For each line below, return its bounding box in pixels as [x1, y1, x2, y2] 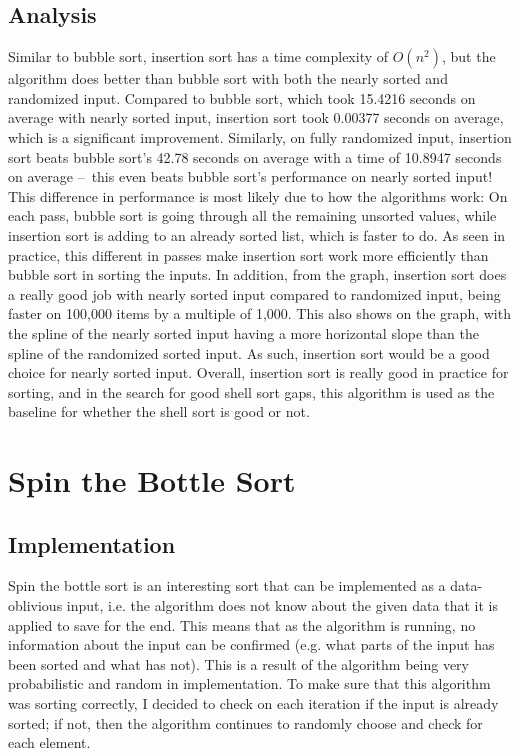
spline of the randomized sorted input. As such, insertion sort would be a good [8, 342, 490, 363]
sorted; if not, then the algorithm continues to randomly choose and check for [8, 712, 483, 733]
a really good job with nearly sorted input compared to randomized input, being [8, 283, 501, 304]
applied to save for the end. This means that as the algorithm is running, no [8, 614, 476, 635]
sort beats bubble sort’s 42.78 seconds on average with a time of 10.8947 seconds [8, 146, 502, 167]
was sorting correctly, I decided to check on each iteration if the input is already [8, 693, 499, 714]
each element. [8, 732, 91, 753]
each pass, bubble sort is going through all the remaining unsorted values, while [8, 205, 497, 226]
